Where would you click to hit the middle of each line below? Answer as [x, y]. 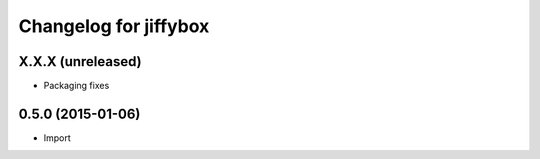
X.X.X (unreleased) [80, 61]
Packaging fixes [76, 86]
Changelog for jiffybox [114, 26]
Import [57, 137]
